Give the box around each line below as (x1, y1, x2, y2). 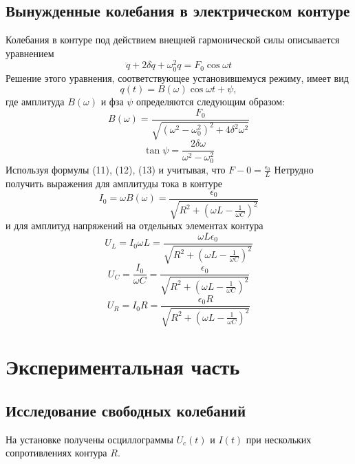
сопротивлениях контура (6, 445, 107, 460)
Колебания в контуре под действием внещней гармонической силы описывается (6, 32, 340, 47)
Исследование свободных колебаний (6, 400, 246, 421)
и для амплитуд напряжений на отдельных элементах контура (6, 218, 263, 233)
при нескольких (246, 432, 312, 446)
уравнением (6, 45, 54, 60)
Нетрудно (274, 162, 314, 177)
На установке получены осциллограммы (6, 432, 173, 446)
